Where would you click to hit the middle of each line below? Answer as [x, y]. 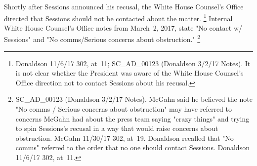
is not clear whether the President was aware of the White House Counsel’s [129, 73]
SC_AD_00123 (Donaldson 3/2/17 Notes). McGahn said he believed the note [134, 99]
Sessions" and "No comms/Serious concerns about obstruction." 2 [102, 39]
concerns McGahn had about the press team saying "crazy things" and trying [132, 118]
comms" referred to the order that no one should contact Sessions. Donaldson [132, 147]
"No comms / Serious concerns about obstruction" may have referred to [124, 109]
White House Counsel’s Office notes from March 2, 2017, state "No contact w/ [123, 27]
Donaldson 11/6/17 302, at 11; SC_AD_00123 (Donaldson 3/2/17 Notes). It [133, 63]
